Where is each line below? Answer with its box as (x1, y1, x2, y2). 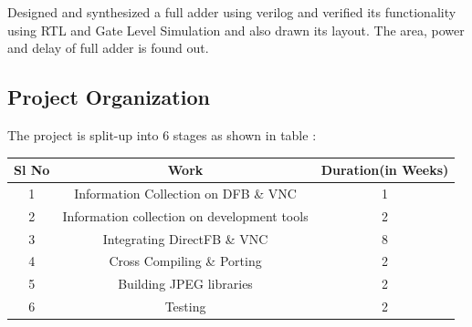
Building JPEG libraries (118, 274, 253, 293)
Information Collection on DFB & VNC (74, 183, 297, 202)
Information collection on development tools (62, 206, 309, 225)
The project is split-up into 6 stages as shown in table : (7, 125, 317, 144)
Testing (164, 297, 206, 316)
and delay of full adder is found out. (7, 38, 209, 57)
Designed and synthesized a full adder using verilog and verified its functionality (7, 3, 456, 21)
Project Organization (7, 83, 210, 111)
